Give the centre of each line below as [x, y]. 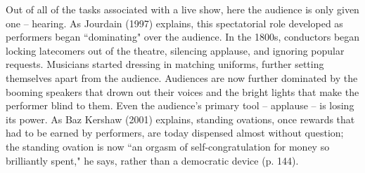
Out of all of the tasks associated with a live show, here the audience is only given [182, 9]
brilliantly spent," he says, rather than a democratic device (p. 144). [152, 160]
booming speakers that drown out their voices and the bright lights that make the [182, 91]
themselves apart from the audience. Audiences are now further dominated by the [182, 77]
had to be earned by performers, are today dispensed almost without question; [175, 133]
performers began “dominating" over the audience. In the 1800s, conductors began [183, 37]
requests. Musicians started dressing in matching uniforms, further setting [165, 64]
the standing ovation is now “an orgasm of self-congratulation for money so [168, 146]
